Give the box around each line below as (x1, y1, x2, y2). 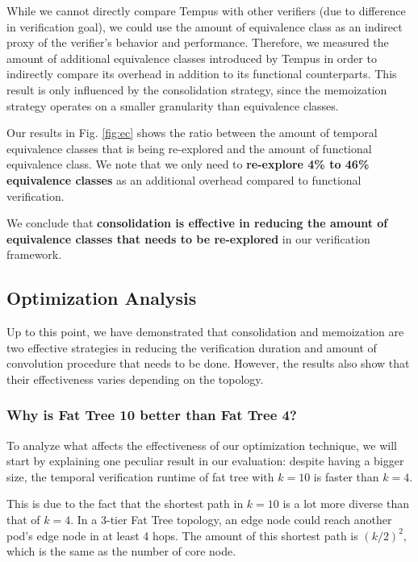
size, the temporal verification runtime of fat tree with (6, 468, 274, 485)
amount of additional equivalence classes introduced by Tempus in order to (6, 49, 377, 66)
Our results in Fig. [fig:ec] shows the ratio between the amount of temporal (6, 124, 378, 141)
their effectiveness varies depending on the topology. (6, 370, 264, 387)
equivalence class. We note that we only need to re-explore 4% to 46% (6, 156, 370, 173)
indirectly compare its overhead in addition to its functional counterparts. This (6, 65, 397, 82)
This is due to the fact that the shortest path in (6, 495, 244, 512)
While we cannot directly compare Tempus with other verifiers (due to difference (6, 2, 406, 19)
